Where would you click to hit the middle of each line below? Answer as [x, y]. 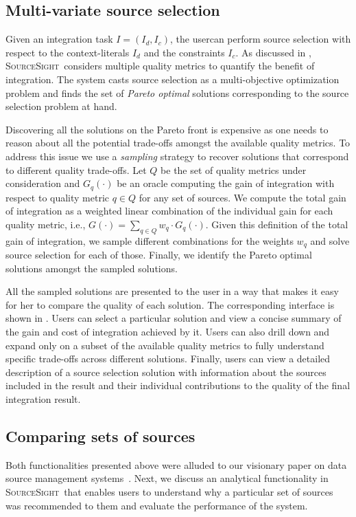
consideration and [43, 183]
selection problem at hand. [61, 106]
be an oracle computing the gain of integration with [226, 183]
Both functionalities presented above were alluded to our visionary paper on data [176, 464]
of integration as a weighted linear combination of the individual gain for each [169, 211]
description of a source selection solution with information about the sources [166, 372]
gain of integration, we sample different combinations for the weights [150, 240]
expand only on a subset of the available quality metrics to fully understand [165, 345]
